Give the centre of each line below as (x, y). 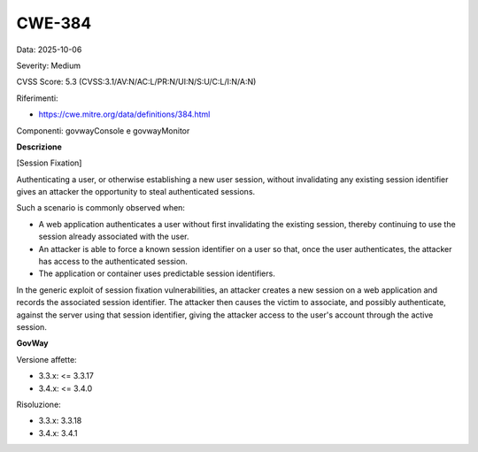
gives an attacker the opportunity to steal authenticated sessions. (136, 192)
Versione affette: (46, 359)
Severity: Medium (49, 65)
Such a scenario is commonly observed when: (101, 208)
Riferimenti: (37, 98)
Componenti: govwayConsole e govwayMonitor (103, 130)
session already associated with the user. (114, 237)
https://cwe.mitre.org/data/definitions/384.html (124, 114)
